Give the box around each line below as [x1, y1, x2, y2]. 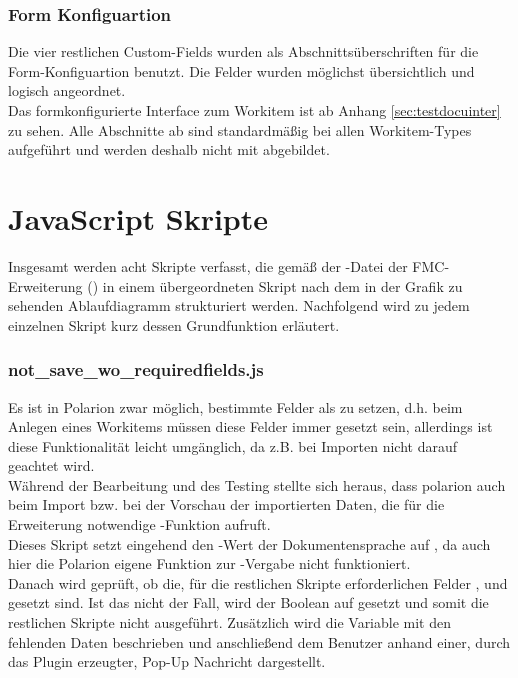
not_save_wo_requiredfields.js [8, 357, 264, 382]
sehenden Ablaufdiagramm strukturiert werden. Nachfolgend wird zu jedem [8, 295, 470, 316]
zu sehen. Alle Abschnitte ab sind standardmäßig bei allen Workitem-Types [8, 119, 472, 140]
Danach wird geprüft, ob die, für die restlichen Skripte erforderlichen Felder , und [8, 572, 508, 593]
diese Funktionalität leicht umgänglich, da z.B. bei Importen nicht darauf [8, 435, 457, 456]
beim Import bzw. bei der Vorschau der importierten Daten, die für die [8, 494, 445, 515]
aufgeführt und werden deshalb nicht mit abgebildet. [8, 139, 330, 160]
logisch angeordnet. [8, 80, 126, 101]
